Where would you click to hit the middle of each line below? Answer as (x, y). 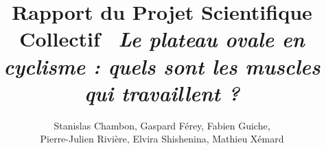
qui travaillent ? (162, 92)
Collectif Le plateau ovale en (162, 39)
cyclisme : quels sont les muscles (162, 66)
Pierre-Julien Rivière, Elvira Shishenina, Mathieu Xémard (162, 139)
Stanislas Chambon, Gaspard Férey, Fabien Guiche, (162, 125)
